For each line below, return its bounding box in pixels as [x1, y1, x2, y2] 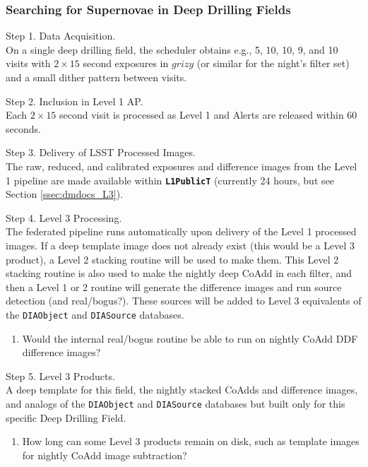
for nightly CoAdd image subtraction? [22, 447, 187, 462]
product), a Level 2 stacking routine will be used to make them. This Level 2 [6, 252, 339, 266]
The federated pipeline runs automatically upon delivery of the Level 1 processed [6, 224, 357, 239]
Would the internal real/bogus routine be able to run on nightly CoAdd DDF [22, 331, 358, 345]
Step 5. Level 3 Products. [6, 368, 115, 383]
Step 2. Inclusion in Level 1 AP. [6, 93, 143, 108]
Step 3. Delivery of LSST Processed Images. [6, 145, 196, 160]
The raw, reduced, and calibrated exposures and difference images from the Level [6, 158, 357, 173]
